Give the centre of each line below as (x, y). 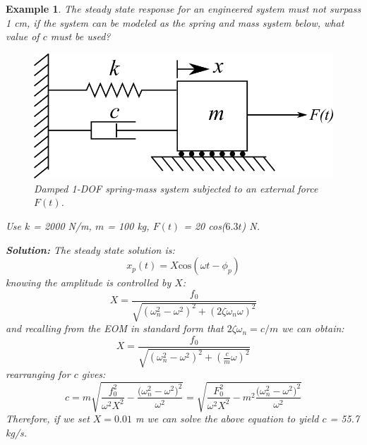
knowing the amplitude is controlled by (89, 282)
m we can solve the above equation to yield (227, 419)
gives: (94, 374)
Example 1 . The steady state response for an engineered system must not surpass (183, 8)
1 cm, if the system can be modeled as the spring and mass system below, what (175, 22)
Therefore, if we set (48, 419)
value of (23, 36)
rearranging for (38, 374)
